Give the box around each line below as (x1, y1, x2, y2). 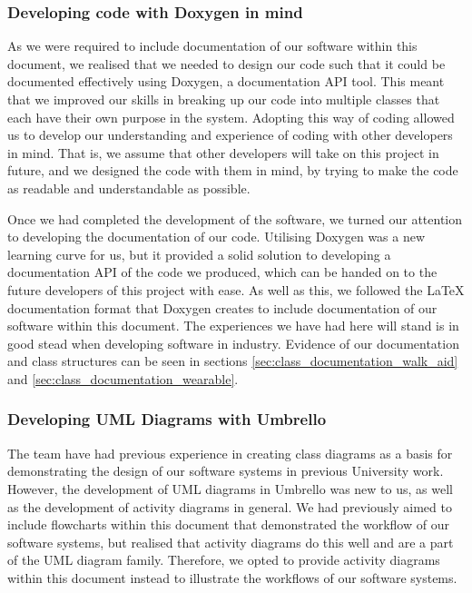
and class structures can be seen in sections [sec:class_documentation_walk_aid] (7, 351, 458, 371)
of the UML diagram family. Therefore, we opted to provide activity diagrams (7, 550, 440, 569)
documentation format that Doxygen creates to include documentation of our (7, 298, 438, 317)
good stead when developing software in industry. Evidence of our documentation (7, 333, 459, 352)
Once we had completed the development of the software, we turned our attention (7, 209, 463, 228)
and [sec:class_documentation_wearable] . (7, 369, 239, 388)
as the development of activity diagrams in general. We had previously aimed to (7, 497, 452, 516)
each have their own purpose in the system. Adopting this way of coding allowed (7, 107, 455, 126)
